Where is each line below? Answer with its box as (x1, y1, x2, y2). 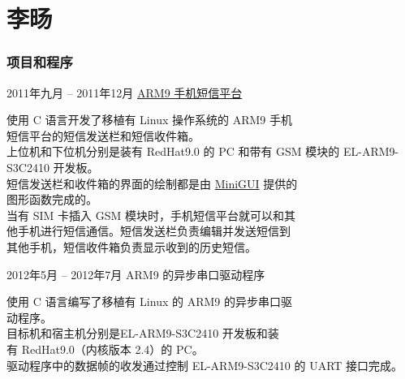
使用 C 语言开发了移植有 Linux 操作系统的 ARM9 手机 (6, 111, 292, 128)
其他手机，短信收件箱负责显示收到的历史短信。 (6, 238, 256, 255)
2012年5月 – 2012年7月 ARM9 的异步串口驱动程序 (6, 265, 265, 282)
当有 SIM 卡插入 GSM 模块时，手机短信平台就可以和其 (6, 206, 295, 223)
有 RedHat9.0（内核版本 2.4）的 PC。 (6, 340, 204, 357)
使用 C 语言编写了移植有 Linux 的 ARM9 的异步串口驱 (6, 293, 292, 310)
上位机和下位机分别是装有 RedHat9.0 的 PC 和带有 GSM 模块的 (6, 143, 340, 160)
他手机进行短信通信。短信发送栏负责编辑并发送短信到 (6, 222, 291, 239)
